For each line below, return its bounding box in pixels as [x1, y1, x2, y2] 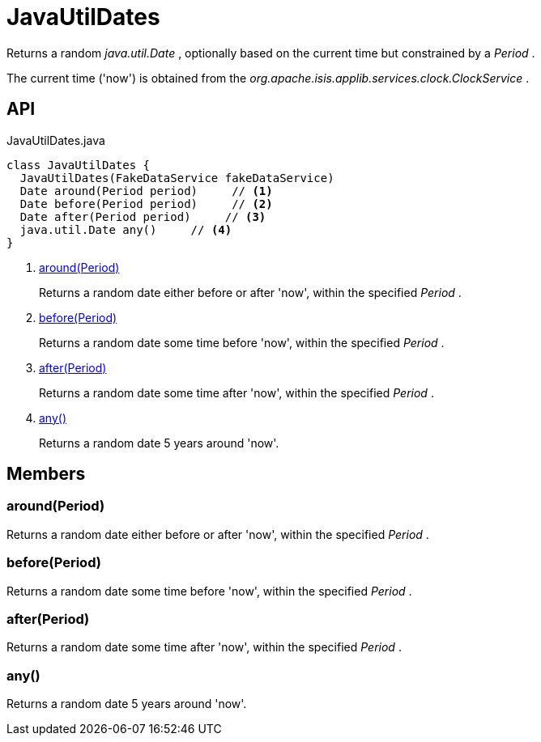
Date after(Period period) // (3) [19, 210, 266, 223]
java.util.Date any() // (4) [19, 223, 232, 236]
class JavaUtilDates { [6, 158, 151, 172]
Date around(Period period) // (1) [19, 184, 273, 197]
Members [6, 464, 86, 485]
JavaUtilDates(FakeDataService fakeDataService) [19, 171, 334, 184]
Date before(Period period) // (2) [19, 197, 273, 210]
